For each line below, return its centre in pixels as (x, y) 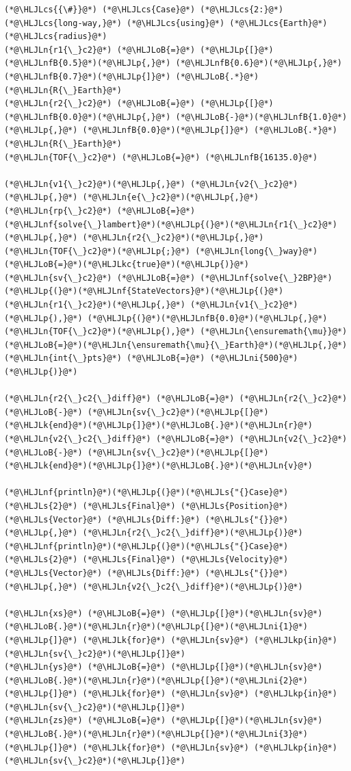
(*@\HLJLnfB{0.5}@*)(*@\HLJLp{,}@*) (88, 63)
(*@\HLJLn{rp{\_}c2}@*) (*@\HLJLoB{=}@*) (100, 211)
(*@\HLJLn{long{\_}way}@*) (257, 251)
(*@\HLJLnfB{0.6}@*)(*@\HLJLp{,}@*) (259, 63)
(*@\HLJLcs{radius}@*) (56, 37)
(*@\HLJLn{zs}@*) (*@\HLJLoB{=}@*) (85, 721)
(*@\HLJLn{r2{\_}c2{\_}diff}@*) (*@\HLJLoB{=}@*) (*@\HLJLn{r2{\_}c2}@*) (176, 399)
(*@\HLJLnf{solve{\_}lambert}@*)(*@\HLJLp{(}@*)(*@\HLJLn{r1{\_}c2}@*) (171, 224)
